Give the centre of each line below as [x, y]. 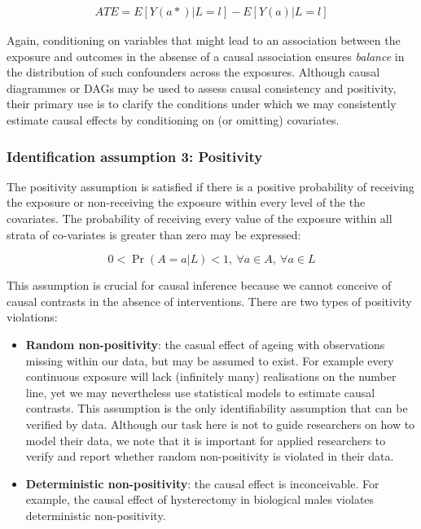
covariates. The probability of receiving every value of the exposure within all [200, 218]
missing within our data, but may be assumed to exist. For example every [210, 360]
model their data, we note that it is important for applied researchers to [206, 440]
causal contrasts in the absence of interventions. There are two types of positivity [209, 301]
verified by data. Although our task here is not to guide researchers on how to [220, 424]
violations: [32, 317]
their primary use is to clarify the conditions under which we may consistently [202, 104]
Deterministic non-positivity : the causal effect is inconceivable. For [202, 483]
